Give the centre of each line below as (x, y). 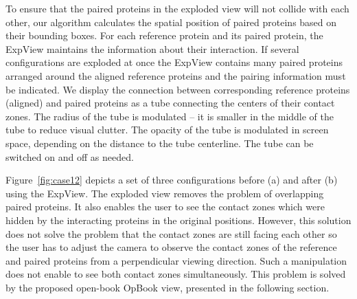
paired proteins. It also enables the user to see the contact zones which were (165, 207)
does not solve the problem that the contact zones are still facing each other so (171, 233)
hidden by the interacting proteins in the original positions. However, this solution (178, 220)
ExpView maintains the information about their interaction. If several (152, 48)
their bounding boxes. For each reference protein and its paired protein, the (164, 35)
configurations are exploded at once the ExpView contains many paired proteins (174, 62)
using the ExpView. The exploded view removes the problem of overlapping (165, 193)
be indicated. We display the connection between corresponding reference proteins (178, 89)
